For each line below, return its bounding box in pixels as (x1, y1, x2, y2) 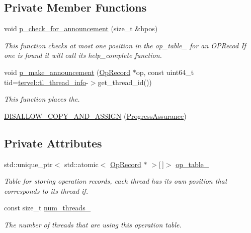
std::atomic (64, 159, 99, 169)
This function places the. (4, 94, 80, 104)
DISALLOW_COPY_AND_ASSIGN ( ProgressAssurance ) (4, 110, 187, 121)
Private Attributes (4, 135, 102, 150)
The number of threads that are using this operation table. (4, 219, 182, 229)
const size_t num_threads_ (4, 202, 91, 213)
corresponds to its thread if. (4, 185, 88, 196)
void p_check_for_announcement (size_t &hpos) (4, 23, 158, 34)
